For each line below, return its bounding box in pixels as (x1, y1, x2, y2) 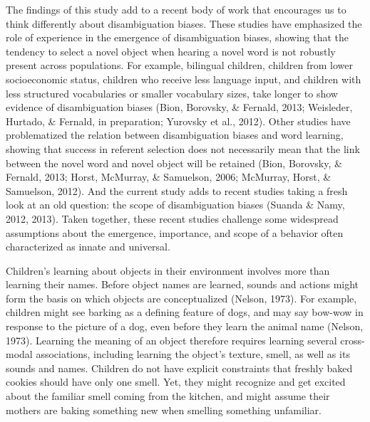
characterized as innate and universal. (6, 239, 170, 254)
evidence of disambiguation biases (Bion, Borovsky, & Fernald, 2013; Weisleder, (6, 100, 353, 115)
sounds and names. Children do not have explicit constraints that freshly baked (6, 360, 353, 375)
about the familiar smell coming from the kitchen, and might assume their (6, 389, 330, 403)
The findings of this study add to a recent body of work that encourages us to (6, 2, 346, 16)
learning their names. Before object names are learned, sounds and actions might (6, 277, 359, 292)
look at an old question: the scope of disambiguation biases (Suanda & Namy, (6, 197, 345, 212)
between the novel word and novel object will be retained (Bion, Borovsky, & (6, 155, 342, 170)
